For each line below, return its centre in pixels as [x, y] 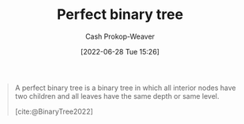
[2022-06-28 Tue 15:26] [120, 51]
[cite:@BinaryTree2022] [54, 111]
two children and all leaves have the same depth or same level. [117, 96]
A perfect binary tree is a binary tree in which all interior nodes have [125, 88]
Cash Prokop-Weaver [120, 36]
